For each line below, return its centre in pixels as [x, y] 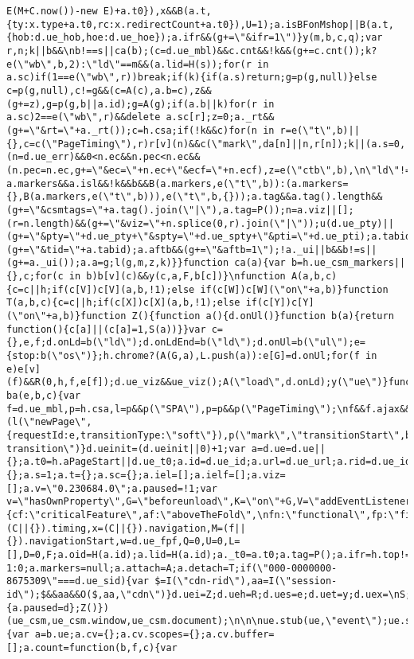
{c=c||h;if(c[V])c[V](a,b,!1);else [101, 289]
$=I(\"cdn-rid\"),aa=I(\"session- [246, 581]
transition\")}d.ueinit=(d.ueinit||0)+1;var [126, 448]
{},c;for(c [35, 277]
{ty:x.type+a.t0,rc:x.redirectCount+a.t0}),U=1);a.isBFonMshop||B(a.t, [200, 24]
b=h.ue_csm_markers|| [348, 263]
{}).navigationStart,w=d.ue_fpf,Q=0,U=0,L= [123, 542]
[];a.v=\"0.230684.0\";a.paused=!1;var [112, 488]
